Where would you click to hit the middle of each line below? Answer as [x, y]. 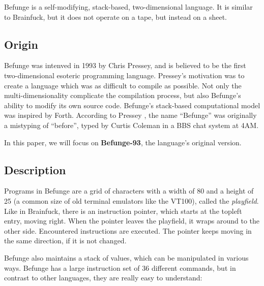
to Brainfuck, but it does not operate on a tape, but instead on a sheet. [116, 17]
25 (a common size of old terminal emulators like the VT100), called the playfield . [131, 200]
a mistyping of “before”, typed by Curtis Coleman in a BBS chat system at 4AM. [131, 125]
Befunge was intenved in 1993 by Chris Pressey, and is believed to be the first [125, 65]
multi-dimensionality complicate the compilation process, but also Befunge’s [123, 95]
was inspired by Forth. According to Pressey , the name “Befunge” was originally [130, 115]
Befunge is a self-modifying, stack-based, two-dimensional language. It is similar [128, 7]
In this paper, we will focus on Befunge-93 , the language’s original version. [123, 142]
